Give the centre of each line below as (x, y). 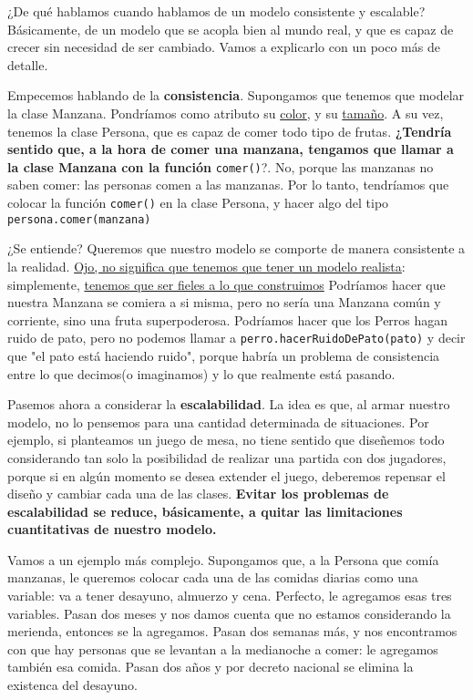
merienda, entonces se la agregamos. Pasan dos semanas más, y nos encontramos (232, 631)
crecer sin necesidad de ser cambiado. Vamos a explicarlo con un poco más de (224, 47)
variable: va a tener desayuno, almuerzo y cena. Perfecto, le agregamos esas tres (230, 596)
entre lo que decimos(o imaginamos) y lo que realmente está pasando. (201, 373)
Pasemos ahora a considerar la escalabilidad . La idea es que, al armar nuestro (229, 404)
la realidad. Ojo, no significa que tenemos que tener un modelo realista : (206, 266)
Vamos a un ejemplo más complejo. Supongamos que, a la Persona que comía (223, 559)
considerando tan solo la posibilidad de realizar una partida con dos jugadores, (227, 457)
